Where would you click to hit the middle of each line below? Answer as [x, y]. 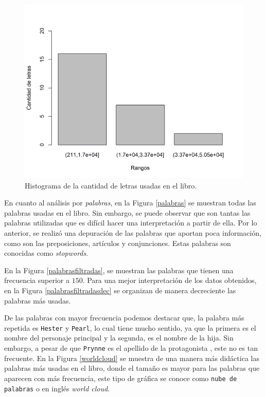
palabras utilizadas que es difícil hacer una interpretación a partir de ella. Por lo [131, 223]
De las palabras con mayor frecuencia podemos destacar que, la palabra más [124, 318]
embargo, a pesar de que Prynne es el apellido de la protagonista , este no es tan [131, 348]
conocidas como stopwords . [46, 253]
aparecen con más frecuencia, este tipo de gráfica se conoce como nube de [121, 378]
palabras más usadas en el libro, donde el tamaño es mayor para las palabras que [132, 368]
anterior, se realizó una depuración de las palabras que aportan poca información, [133, 233]
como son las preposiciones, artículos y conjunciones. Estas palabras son [118, 243]
